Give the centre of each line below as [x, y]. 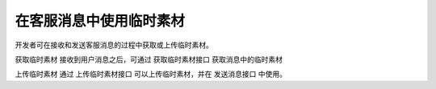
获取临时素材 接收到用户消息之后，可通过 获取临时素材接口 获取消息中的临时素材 [149, 59]
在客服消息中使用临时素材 [100, 21]
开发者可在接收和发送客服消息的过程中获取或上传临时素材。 [114, 45]
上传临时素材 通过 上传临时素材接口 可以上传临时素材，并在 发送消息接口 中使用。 [151, 74]
